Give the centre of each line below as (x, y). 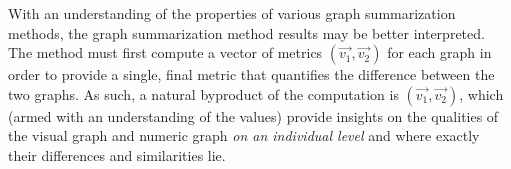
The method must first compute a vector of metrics (165, 52)
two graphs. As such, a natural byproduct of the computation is (203, 93)
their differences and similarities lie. (117, 154)
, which (481, 93)
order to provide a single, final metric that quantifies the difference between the (251, 74)
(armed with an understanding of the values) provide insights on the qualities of (253, 115)
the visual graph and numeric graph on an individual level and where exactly (244, 135)
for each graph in (439, 52)
